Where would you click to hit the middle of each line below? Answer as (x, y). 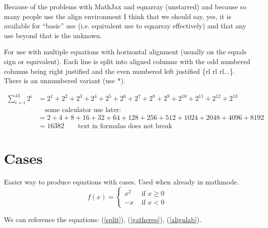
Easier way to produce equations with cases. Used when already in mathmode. (122, 182)
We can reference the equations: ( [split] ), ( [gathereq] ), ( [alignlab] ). (103, 219)
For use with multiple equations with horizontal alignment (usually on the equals (125, 52)
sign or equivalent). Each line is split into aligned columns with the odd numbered (127, 61)
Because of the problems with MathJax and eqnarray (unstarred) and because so (125, 6)
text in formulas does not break (125, 126)
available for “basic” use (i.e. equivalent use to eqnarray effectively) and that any (125, 26)
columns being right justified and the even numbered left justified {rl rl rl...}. (120, 71)
